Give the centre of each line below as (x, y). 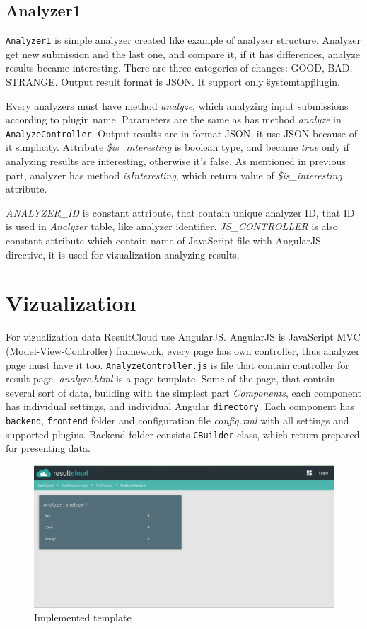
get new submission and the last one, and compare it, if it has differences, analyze (183, 53)
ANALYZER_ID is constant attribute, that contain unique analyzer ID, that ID (180, 212)
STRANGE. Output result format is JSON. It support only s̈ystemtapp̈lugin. (173, 82)
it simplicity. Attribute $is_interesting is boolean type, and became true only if (177, 147)
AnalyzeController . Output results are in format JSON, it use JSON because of (182, 133)
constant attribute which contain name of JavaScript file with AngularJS (163, 240)
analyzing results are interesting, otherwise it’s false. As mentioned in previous (176, 161)
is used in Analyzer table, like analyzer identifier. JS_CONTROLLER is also (172, 226)
